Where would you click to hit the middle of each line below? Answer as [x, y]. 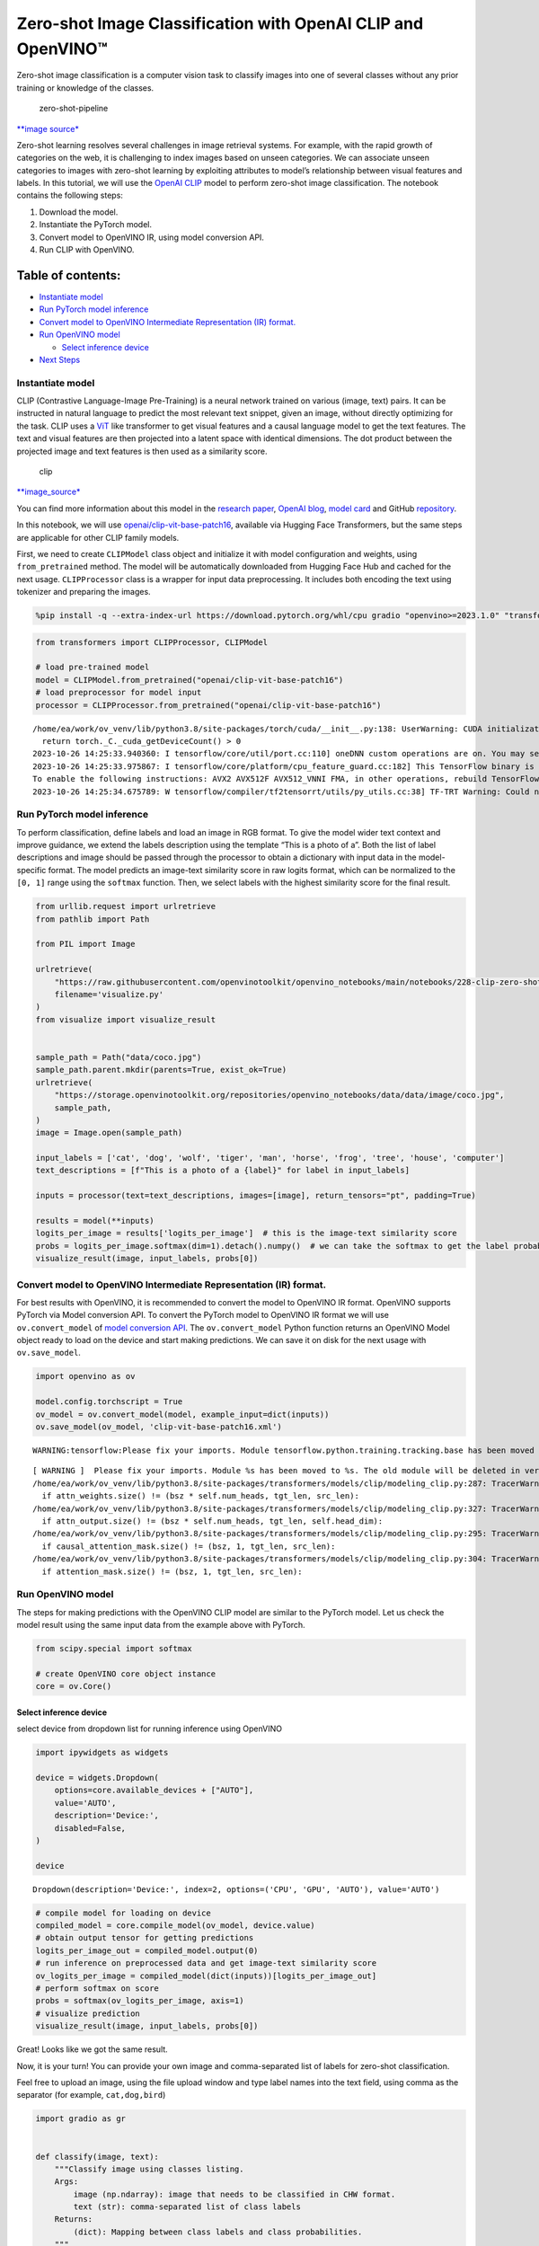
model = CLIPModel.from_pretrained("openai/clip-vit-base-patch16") [190, 680]
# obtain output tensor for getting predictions [145, 1938]
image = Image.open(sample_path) [109, 1133]
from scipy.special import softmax [114, 1649]
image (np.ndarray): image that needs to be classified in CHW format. [234, 2194]
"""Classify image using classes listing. [149, 2169]
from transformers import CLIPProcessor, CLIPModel [152, 642]
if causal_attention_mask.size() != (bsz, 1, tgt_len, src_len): [189, 1546]
